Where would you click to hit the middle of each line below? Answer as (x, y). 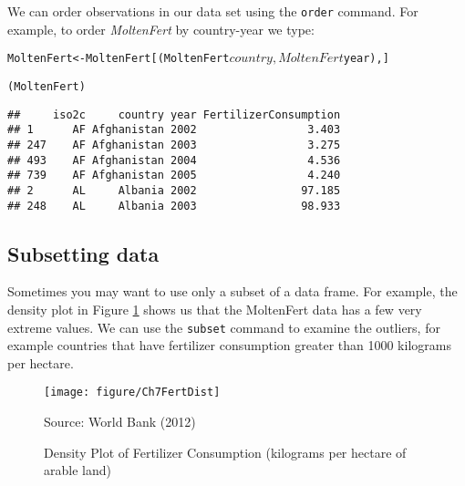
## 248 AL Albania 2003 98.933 (174, 206)
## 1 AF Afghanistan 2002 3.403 (174, 130)
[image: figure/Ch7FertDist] (132, 393)
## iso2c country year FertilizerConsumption (174, 114)
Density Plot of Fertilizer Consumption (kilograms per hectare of (225, 452)
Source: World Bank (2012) (120, 422)
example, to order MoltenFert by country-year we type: (161, 29)
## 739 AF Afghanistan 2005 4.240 (174, 176)
